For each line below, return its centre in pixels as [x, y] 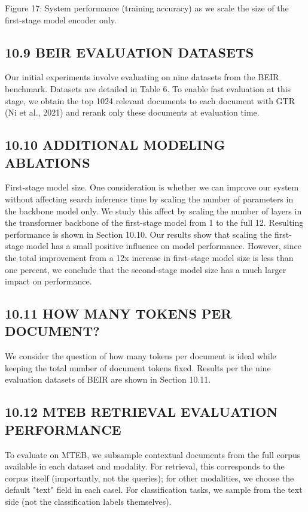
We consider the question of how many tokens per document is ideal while [141, 356]
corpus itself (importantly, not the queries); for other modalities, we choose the [150, 478]
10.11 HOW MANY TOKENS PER [118, 313]
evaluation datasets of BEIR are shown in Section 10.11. [108, 379]
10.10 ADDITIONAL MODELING [115, 145]
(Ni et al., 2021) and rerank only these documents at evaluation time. [132, 112]
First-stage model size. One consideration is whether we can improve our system [152, 187]
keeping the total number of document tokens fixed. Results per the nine [138, 367]
